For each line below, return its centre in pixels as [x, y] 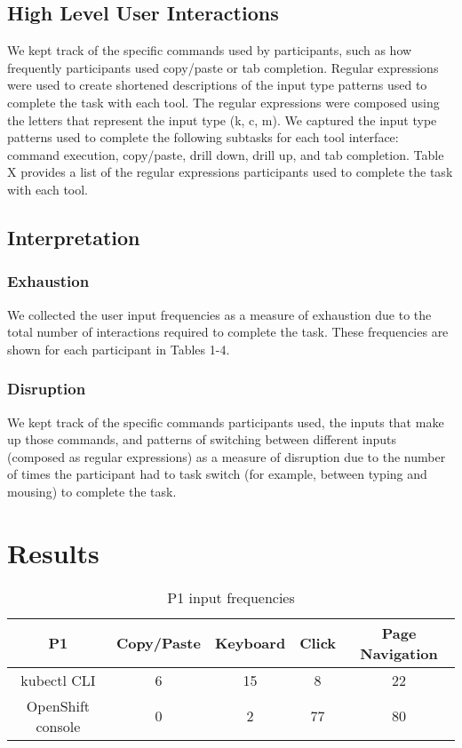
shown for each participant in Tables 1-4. [119, 349]
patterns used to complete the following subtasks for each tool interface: [203, 137]
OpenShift [58, 705]
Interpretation [74, 237]
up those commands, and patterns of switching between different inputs [202, 439]
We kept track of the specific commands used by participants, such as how [210, 50]
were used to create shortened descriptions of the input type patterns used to [217, 85]
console [58, 726]
